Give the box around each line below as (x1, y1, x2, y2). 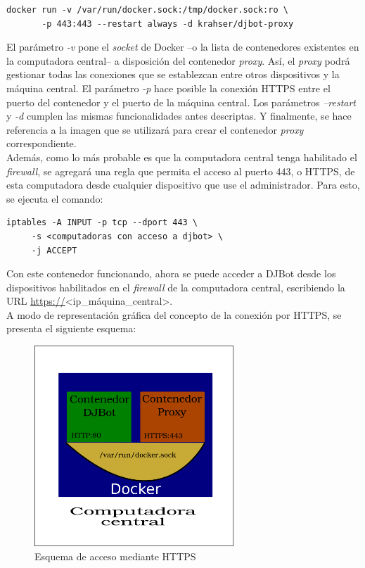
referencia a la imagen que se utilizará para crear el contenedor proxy (6, 122, 304, 137)
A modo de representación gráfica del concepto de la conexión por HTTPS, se (6, 307, 342, 322)
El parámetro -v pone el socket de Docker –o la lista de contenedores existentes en (6, 39, 359, 54)
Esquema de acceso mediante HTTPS (34, 548, 196, 563)
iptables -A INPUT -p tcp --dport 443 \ (6, 217, 198, 228)
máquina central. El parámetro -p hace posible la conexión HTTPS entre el (6, 80, 331, 95)
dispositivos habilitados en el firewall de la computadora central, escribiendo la (6, 279, 345, 294)
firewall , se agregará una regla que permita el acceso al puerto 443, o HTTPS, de (6, 163, 355, 178)
